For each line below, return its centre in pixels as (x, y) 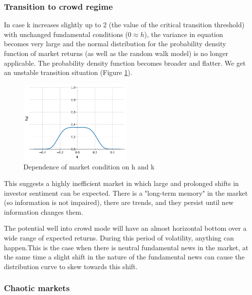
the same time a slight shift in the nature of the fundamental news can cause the (124, 257)
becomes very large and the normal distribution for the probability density (115, 44)
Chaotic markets (37, 288)
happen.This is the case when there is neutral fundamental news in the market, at (126, 247)
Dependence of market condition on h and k (89, 167)
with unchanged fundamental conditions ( (66, 34)
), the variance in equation (184, 34)
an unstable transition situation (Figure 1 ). (68, 72)
